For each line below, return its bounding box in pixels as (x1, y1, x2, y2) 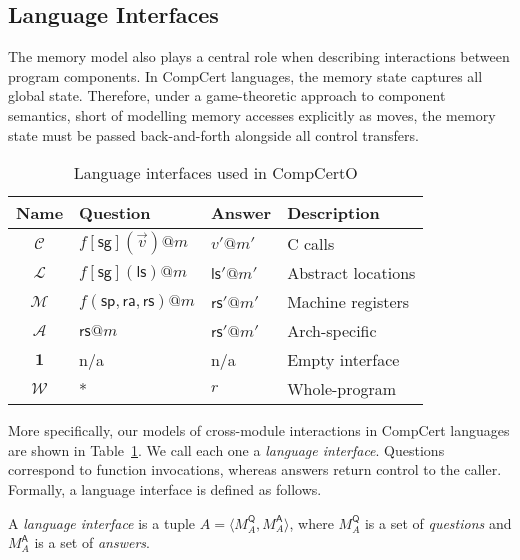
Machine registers (287, 290, 410, 314)
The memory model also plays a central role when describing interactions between (8, 46, 510, 67)
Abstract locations (287, 261, 416, 285)
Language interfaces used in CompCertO (73, 161, 358, 185)
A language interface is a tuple (8, 512, 196, 533)
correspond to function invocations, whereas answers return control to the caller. (8, 459, 502, 480)
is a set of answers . (34, 532, 150, 553)
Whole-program (287, 377, 397, 401)
